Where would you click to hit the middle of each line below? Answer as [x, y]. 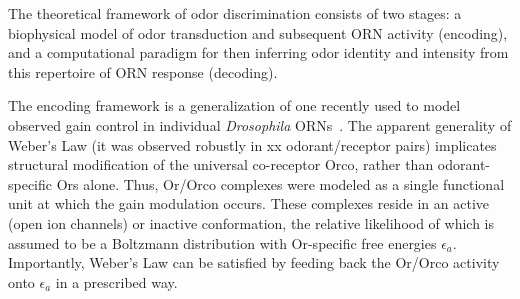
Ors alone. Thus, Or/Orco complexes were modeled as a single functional [280, 183]
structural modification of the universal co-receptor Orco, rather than [221, 164]
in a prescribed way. [116, 281]
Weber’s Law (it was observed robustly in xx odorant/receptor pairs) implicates [252, 144]
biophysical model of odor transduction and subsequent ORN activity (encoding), [258, 32]
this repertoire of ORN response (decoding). [143, 71]
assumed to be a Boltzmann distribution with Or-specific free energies [222, 242]
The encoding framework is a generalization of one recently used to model [234, 105]
